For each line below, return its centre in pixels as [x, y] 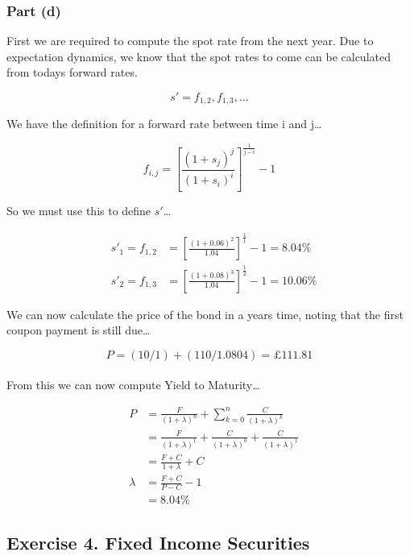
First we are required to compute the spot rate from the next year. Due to [190, 41]
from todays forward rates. [72, 72]
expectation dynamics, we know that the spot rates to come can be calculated [199, 56]
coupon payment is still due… [79, 330]
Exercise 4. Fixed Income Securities [158, 542]
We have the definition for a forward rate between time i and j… [164, 124]
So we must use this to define [79, 211]
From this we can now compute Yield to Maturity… [133, 385]
